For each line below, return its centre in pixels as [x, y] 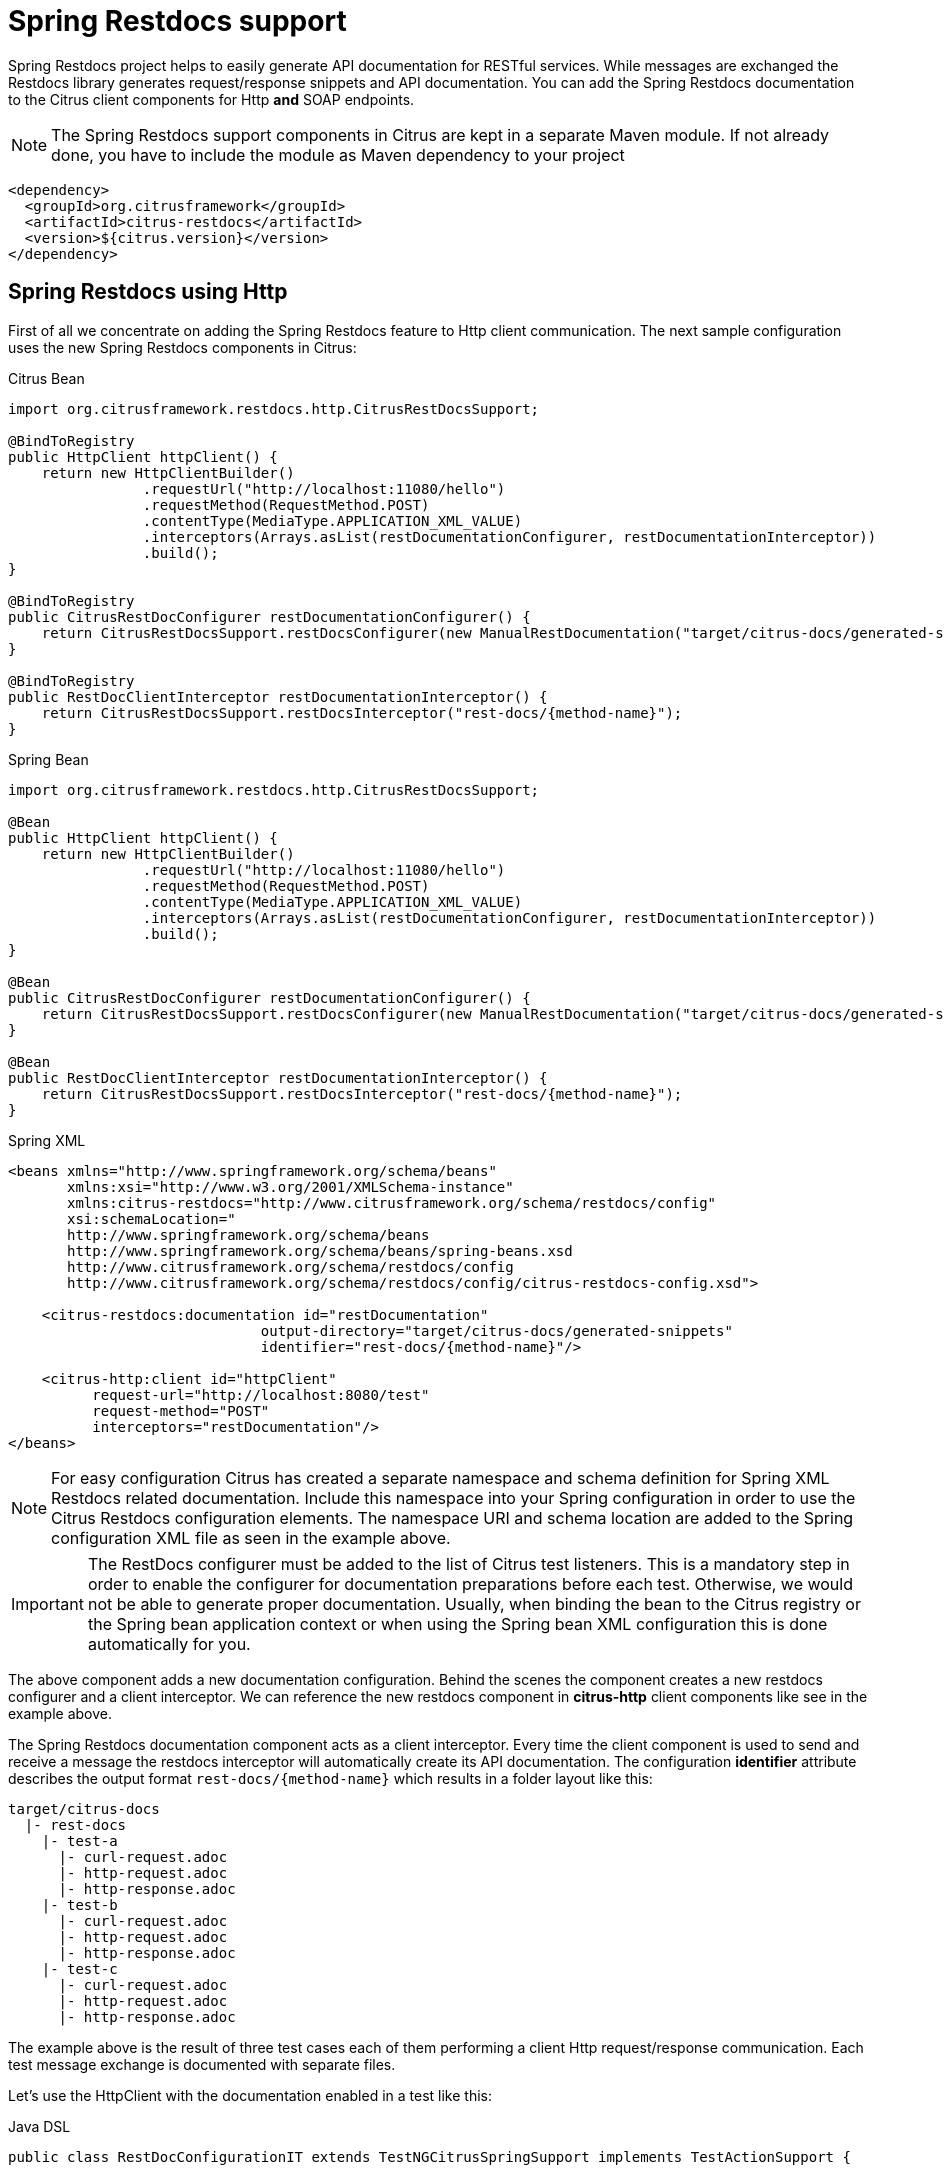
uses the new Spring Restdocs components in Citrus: [182, 347]
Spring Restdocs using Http [148, 292]
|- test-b [79, 1904]
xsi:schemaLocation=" [151, 1218]
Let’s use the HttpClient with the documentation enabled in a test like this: [250, 2095]
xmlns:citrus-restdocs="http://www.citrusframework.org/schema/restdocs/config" [392, 1202]
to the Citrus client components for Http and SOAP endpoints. [211, 99]
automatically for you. [169, 1643]
